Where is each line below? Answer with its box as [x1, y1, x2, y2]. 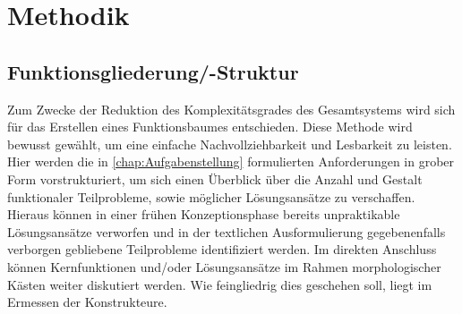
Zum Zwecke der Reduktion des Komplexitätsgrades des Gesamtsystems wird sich [7, 99, 456, 118]
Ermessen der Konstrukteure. [7, 293, 167, 311]
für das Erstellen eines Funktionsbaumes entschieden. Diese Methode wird [7, 117, 413, 136]
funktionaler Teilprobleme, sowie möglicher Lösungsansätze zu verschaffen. [7, 187, 415, 206]
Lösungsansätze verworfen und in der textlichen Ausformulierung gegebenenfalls [7, 222, 446, 241]
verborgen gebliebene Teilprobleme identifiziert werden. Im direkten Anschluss [7, 240, 437, 259]
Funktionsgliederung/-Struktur [7, 57, 299, 85]
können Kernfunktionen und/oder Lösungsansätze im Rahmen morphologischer [7, 257, 441, 276]
